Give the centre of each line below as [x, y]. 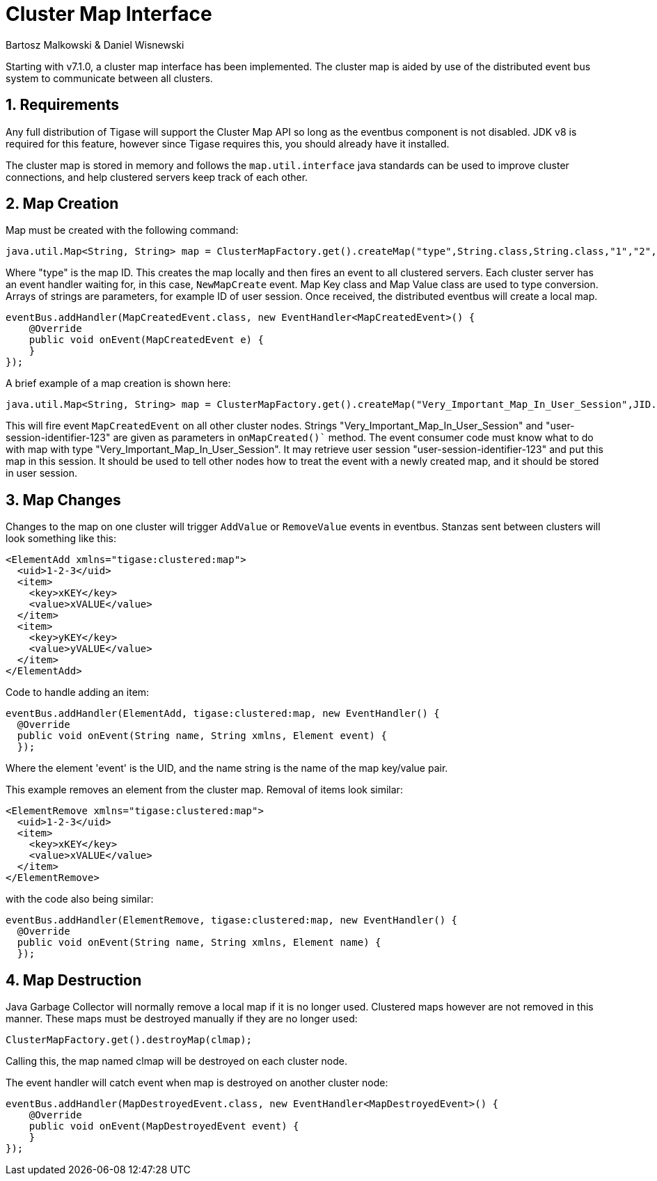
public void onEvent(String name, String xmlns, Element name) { [199, 943]
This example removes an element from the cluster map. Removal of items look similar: [204, 790]
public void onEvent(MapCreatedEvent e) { [146, 340]
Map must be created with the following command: [122, 230]
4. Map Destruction [74, 980]
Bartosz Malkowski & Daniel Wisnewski [95, 45]
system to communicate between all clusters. [109, 78]
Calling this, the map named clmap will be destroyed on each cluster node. [176, 1061]
